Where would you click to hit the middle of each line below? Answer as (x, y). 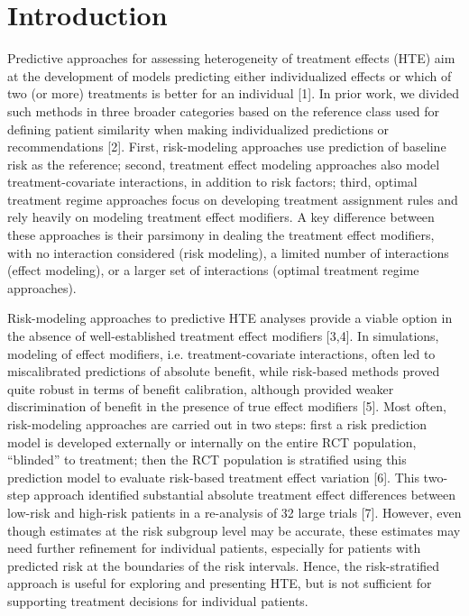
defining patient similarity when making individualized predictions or (198, 129)
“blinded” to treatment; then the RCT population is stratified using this (207, 460)
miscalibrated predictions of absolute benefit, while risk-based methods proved (224, 371)
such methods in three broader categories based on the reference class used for (224, 110)
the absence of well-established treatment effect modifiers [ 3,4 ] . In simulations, (223, 336)
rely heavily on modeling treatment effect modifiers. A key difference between (221, 217)
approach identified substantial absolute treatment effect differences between (245, 495)
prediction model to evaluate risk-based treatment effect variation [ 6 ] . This (213, 477)
